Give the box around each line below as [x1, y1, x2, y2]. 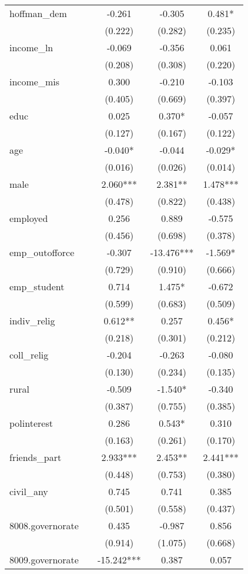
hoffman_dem [9, 6, 67, 20]
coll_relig [9, 348, 49, 361]
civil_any [9, 485, 48, 498]
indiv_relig [9, 314, 55, 327]
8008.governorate [9, 519, 79, 532]
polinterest [9, 416, 53, 430]
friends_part [9, 450, 62, 464]
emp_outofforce [9, 245, 75, 259]
